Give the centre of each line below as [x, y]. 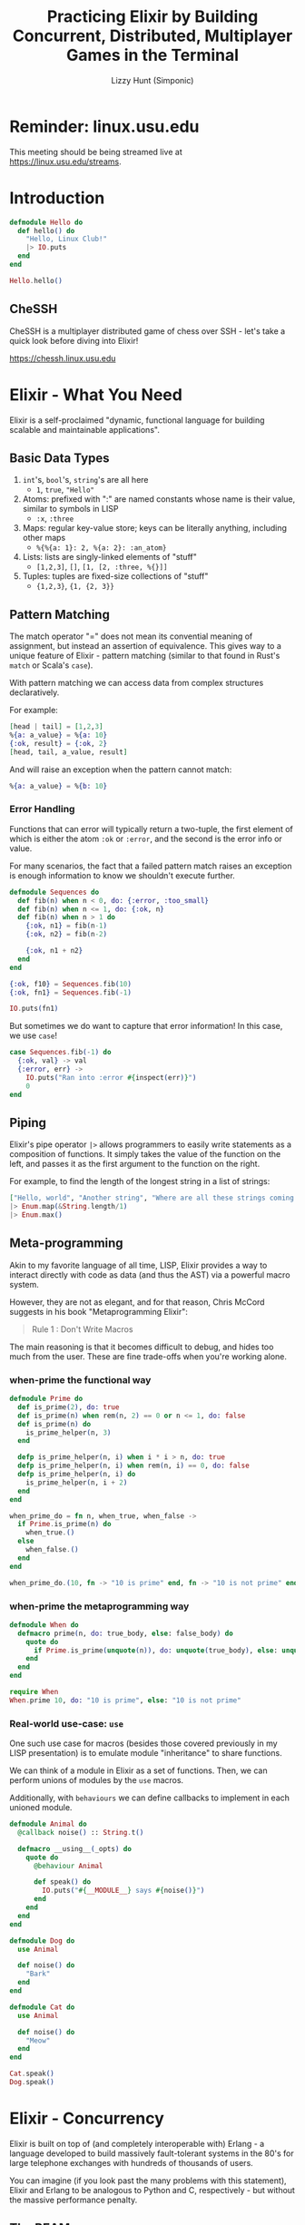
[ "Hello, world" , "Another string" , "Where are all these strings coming [152, 1198]
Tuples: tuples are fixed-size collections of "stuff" [115, 576]
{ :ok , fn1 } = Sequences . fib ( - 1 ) [70, 992]
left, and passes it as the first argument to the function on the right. [135, 1164]
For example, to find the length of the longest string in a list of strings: [140, 1181]
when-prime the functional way [80, 1379]
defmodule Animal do [49, 1824]
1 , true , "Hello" [65, 490]
